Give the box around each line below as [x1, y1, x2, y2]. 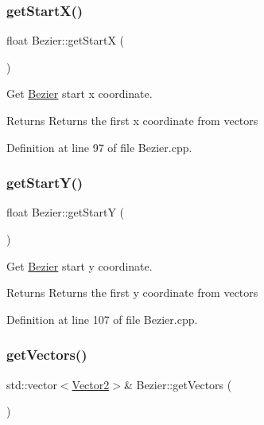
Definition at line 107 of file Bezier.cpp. [6, 310, 198, 327]
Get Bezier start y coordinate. [6, 257, 153, 274]
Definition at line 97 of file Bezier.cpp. [6, 138, 192, 155]
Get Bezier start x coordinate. [6, 85, 153, 102]
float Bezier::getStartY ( [6, 204, 125, 220]
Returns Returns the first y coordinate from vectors [6, 284, 258, 301]
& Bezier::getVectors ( [123, 376, 232, 392]
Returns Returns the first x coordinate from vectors [6, 112, 258, 128]
